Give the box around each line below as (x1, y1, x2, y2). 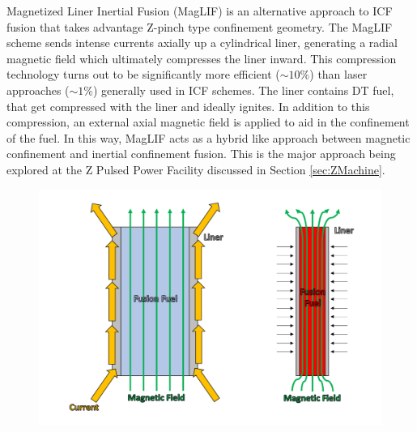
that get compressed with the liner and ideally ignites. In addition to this (6, 97, 370, 114)
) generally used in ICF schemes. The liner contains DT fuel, (93, 81, 394, 98)
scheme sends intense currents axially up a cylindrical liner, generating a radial (6, 34, 398, 51)
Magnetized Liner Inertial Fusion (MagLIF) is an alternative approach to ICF (6, 2, 393, 19)
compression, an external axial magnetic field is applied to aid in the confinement (6, 113, 410, 130)
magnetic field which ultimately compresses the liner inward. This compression (6, 49, 397, 66)
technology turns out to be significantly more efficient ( (6, 66, 280, 83)
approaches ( (6, 81, 70, 98)
